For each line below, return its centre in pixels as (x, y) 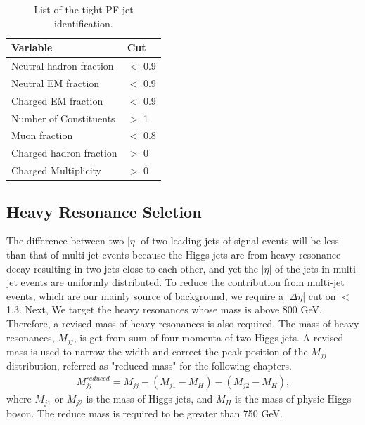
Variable (32, 47)
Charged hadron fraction (64, 153)
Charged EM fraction (57, 100)
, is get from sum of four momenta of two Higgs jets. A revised (209, 337)
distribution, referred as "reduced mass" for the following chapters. (149, 366)
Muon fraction (42, 135)
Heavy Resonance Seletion (104, 211)
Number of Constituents (63, 118)
